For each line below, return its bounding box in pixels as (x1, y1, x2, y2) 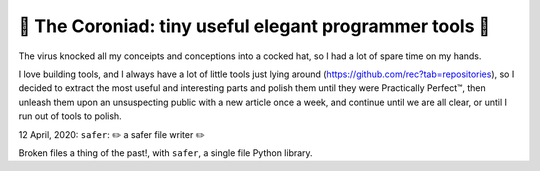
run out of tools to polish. (18, 110, 122, 122)
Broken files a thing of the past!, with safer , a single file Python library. (18, 146, 314, 159)
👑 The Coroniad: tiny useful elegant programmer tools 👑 (18, 15, 491, 37)
